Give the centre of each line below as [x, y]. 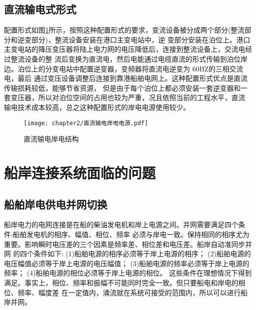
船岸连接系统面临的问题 [80, 172]
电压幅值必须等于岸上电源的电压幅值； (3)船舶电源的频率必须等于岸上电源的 [127, 263]
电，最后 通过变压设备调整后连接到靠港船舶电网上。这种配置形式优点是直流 [126, 78]
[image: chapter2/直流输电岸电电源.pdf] [86, 123]
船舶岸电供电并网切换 [56, 204]
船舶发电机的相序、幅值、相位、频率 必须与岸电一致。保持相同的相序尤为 [131, 234]
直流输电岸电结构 [51, 139]
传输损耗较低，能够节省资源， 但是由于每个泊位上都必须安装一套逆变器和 [122, 87]
